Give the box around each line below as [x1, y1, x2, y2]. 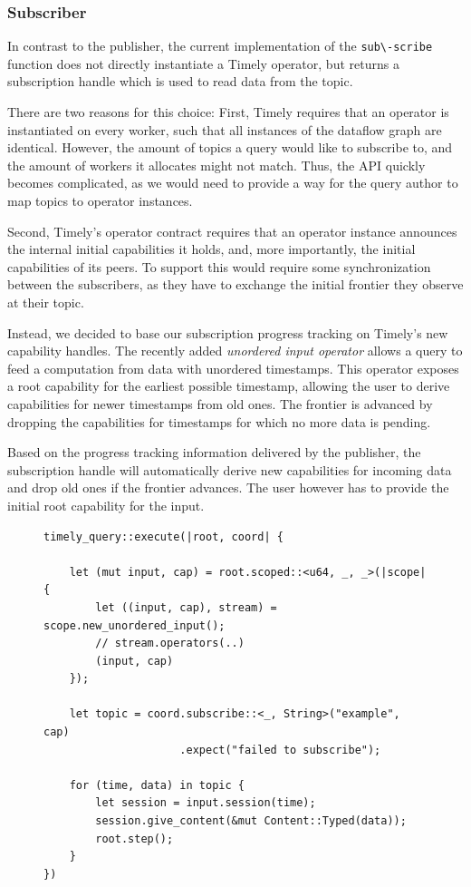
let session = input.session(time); [95, 796, 316, 810]
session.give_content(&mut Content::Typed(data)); [95, 814, 407, 828]
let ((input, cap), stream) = [95, 600, 277, 614]
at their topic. [7, 293, 84, 311]
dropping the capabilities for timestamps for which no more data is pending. [7, 412, 431, 431]
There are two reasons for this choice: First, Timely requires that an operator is [7, 102, 449, 122]
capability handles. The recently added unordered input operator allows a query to [7, 341, 463, 360]
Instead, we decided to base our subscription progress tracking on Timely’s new [7, 323, 448, 342]
